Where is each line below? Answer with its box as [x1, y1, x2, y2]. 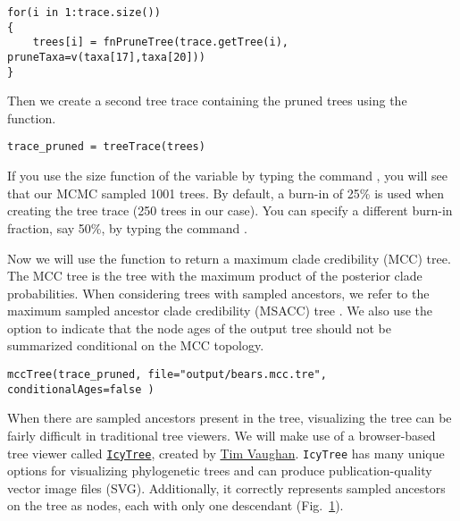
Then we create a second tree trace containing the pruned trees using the [7, 91, 407, 110]
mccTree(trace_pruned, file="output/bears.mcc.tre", [7, 368, 327, 382]
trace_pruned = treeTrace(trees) [7, 140, 205, 154]
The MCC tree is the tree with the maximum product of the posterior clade [7, 266, 422, 285]
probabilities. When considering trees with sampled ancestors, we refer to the [7, 283, 430, 302]
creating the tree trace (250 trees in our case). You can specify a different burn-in [7, 201, 453, 220]
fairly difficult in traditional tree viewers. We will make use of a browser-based [7, 425, 436, 444]
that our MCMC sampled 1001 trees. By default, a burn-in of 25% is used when [7, 183, 445, 202]
